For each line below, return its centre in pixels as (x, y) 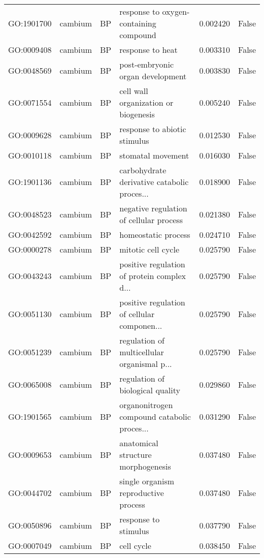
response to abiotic (153, 129)
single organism (147, 481)
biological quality (150, 390)
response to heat (148, 50)
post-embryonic (147, 64)
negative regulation (153, 208)
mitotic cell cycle (150, 249)
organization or (146, 102)
